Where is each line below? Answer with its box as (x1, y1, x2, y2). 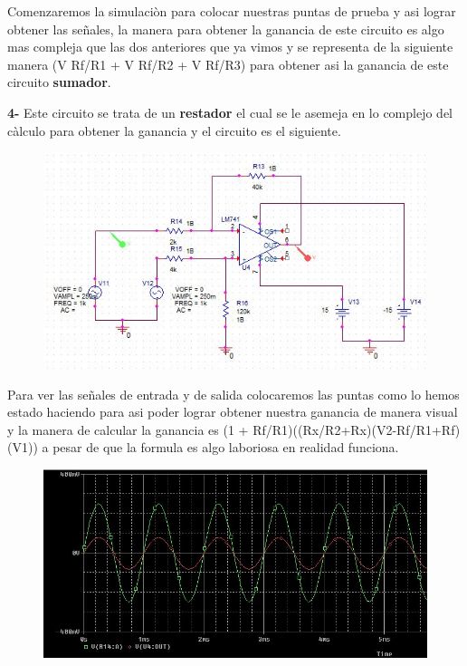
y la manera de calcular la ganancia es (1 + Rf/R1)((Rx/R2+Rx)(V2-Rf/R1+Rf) (7, 420, 461, 439)
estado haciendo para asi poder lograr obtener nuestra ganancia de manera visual (7, 402, 458, 421)
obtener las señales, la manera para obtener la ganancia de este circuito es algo (7, 19, 444, 38)
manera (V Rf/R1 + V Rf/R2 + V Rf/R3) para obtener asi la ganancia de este (7, 54, 449, 73)
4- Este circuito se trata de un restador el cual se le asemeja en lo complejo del (7, 102, 453, 121)
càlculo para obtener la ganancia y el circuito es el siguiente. (7, 121, 341, 140)
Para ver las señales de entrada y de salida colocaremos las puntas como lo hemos (7, 384, 460, 403)
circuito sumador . (7, 72, 111, 92)
